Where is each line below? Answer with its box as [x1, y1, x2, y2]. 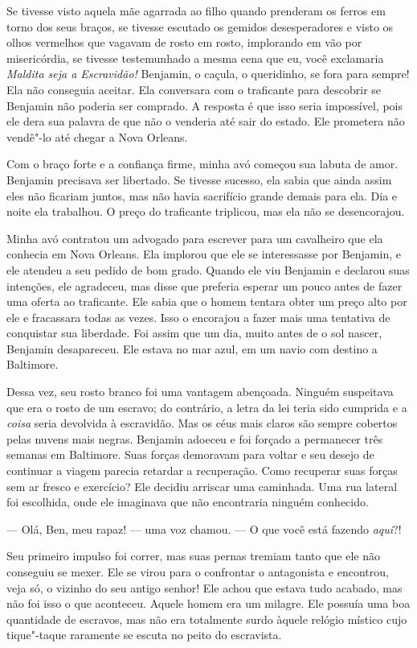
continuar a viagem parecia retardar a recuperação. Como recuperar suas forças [6, 462, 398, 479]
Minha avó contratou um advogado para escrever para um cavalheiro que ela [6, 229, 383, 246]
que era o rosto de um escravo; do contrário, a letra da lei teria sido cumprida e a [6, 398, 407, 415]
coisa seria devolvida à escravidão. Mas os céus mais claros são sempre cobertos [6, 415, 398, 431]
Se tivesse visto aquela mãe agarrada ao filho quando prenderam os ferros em [6, 2, 386, 19]
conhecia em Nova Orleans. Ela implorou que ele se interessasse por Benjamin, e [6, 246, 401, 262]
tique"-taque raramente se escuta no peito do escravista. [6, 626, 282, 643]
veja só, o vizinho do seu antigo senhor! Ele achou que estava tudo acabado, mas [6, 579, 403, 596]
